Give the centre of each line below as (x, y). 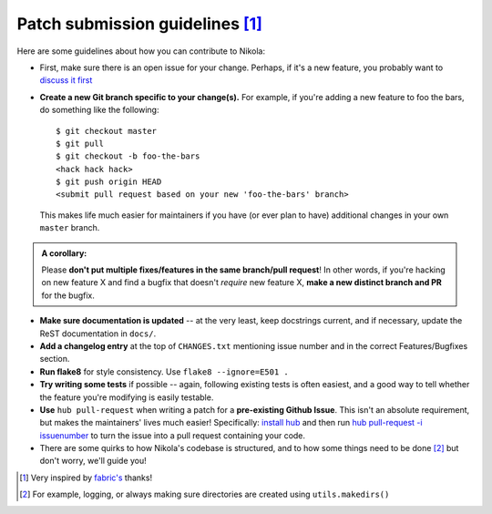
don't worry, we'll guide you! (93, 461)
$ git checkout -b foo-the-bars (128, 156)
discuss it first (66, 80)
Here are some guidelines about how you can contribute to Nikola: (141, 51)
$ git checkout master (107, 131)
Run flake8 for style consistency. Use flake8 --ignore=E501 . (164, 371)
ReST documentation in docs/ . (98, 334)
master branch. (70, 228)
